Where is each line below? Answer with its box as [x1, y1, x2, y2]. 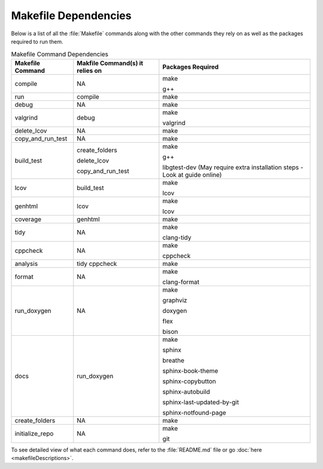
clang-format [162, 278, 200, 286]
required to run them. [11, 38, 64, 45]
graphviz [162, 296, 188, 304]
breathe [162, 356, 185, 364]
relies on [77, 66, 102, 75]
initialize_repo [14, 429, 54, 437]
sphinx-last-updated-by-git [162, 398, 239, 406]
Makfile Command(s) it [77, 59, 144, 67]
